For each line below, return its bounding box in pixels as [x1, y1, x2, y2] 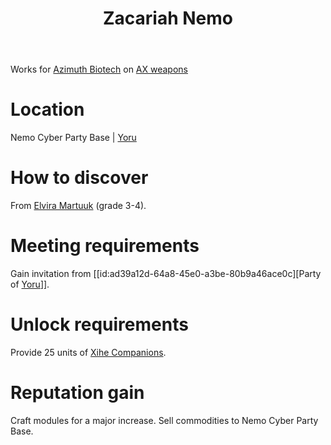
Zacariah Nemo [102, 7, 234, 30]
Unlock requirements [10, 313, 189, 336]
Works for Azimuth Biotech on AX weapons [10, 63, 188, 76]
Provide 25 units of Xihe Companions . [10, 346, 167, 358]
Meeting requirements [10, 235, 200, 257]
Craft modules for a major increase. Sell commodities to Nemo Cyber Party [10, 414, 319, 426]
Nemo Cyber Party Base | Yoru [10, 132, 137, 144]
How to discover [10, 167, 149, 189]
